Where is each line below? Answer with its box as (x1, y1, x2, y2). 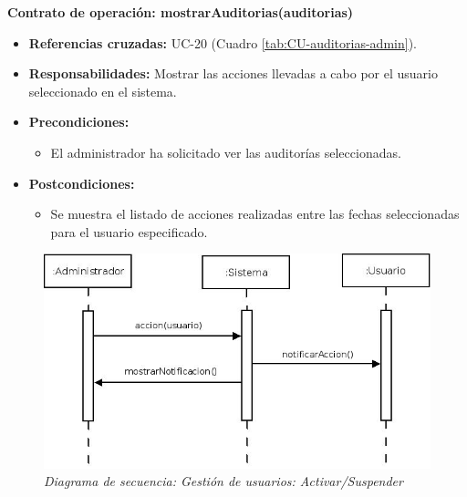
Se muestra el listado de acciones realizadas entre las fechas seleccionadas (50, 204, 460, 223)
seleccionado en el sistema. (28, 81, 177, 100)
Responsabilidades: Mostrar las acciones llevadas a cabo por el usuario (28, 64, 438, 83)
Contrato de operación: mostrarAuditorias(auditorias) (7, 3, 354, 21)
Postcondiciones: (28, 173, 135, 192)
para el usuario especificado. (50, 222, 208, 241)
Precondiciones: (28, 112, 130, 131)
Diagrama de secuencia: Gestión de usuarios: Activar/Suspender (44, 471, 403, 491)
